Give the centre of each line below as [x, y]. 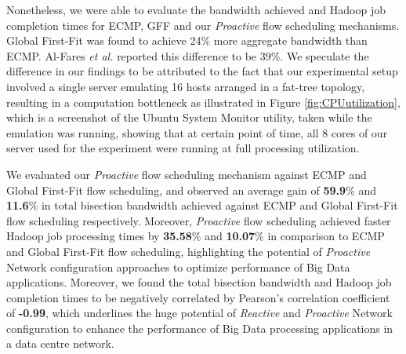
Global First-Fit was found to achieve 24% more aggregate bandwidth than [187, 40]
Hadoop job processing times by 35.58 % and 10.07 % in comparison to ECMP [196, 236]
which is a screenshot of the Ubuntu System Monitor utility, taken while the [189, 117]
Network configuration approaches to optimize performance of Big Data [178, 266]
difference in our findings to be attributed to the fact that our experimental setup [202, 71]
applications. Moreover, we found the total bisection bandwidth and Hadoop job [199, 282]
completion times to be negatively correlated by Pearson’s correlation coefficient [198, 297]
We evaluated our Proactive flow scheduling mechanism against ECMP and [187, 174]
